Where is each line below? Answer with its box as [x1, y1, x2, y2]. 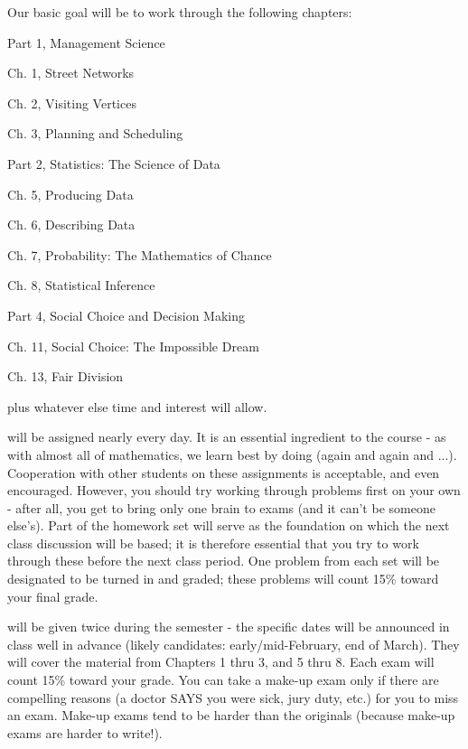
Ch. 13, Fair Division [7, 367, 124, 386]
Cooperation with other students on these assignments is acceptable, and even [7, 463, 440, 482]
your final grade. [7, 586, 98, 605]
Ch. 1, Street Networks [7, 63, 135, 82]
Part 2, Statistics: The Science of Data [7, 154, 220, 173]
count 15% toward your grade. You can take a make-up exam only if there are [7, 670, 439, 689]
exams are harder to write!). [7, 723, 163, 742]
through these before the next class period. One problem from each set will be [7, 551, 440, 570]
